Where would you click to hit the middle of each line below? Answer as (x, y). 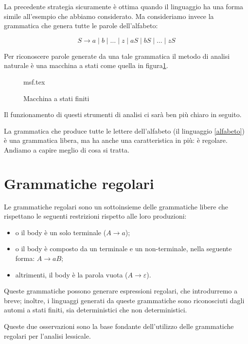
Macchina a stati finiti (56, 98)
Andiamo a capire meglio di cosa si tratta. (67, 149)
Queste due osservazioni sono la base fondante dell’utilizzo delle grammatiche (119, 326)
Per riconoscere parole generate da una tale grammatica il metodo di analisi (117, 56)
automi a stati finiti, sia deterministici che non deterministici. (96, 310)
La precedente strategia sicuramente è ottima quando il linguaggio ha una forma (124, 6)
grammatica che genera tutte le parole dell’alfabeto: (81, 26)
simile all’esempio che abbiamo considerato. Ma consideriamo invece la (109, 16)
